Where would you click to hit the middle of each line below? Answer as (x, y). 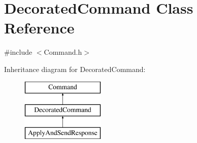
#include (18, 52)
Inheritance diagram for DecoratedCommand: (75, 69)
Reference (39, 28)
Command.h (63, 52)
